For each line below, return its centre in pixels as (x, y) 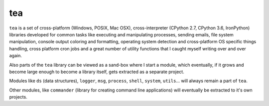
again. (16, 56)
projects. (18, 97)
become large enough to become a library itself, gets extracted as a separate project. (97, 72)
